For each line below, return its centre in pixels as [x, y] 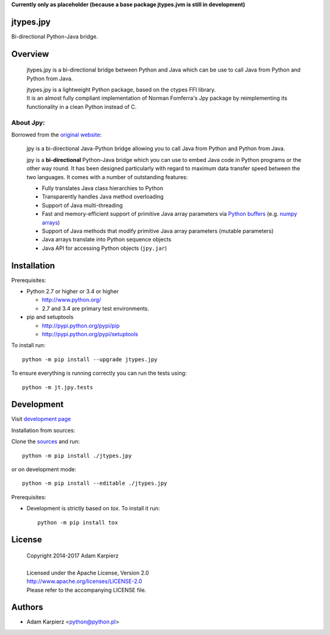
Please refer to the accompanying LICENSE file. [86, 590]
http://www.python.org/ [71, 300]
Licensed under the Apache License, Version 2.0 [88, 573]
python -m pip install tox [78, 522]
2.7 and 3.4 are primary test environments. [96, 308]
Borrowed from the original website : [57, 135]
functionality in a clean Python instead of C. [82, 106]
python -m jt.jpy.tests [58, 387]
